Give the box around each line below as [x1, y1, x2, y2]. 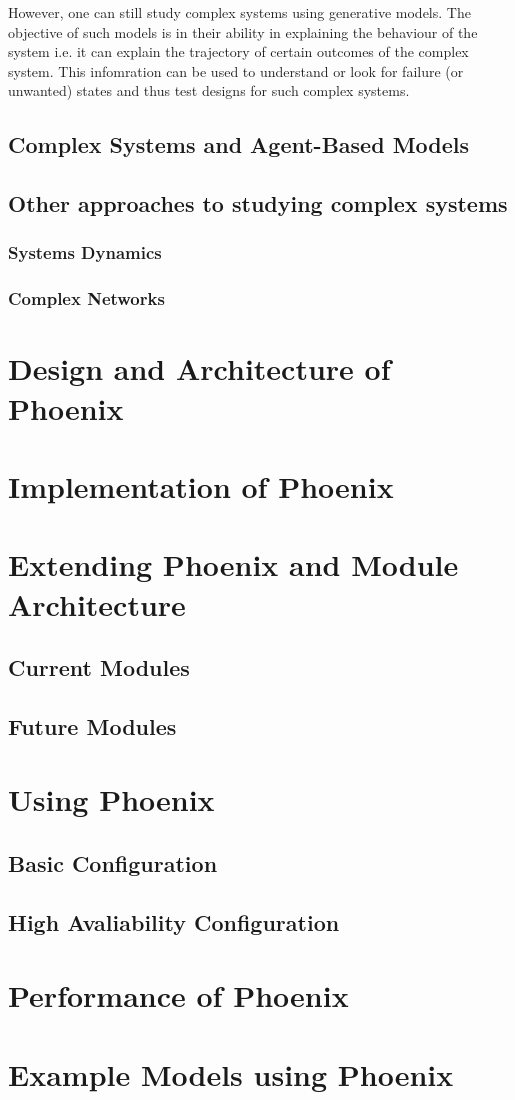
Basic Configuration [8, 848, 218, 879]
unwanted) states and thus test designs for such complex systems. [8, 80, 410, 101]
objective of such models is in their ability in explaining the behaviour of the [8, 21, 478, 42]
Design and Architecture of [8, 348, 391, 389]
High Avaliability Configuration [8, 906, 340, 937]
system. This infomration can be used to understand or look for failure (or [8, 60, 464, 81]
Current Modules [8, 652, 190, 683]
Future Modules [8, 710, 177, 741]
